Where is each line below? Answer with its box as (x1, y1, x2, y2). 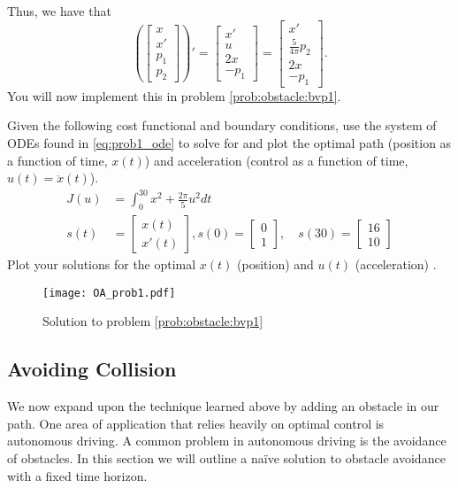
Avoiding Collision (7, 355, 177, 383)
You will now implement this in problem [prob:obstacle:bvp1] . (7, 86, 341, 105)
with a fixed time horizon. (7, 466, 148, 484)
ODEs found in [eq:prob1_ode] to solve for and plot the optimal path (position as (7, 134, 452, 152)
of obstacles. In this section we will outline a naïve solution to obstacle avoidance (7, 449, 446, 467)
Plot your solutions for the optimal (7, 255, 196, 274)
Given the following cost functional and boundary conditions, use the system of (7, 116, 437, 135)
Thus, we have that (7, 2, 111, 19)
